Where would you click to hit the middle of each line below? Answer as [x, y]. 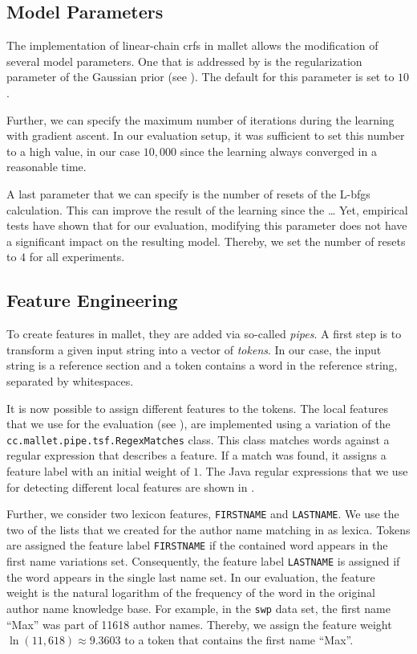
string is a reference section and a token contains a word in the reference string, [202, 365]
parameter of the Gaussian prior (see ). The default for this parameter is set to [200, 77]
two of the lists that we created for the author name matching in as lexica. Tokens [208, 529]
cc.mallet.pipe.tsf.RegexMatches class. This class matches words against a [198, 439]
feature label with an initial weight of [98, 470]
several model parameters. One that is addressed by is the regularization [184, 61]
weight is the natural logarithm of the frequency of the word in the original [191, 593]
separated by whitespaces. [70, 380]
